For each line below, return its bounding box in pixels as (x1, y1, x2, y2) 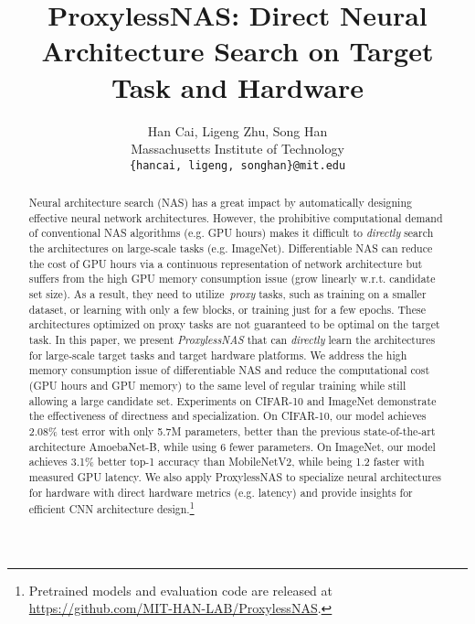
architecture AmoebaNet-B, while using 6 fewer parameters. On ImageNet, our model (28, 438, 436, 454)
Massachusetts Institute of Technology (131, 139, 344, 158)
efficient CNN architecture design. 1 (28, 499, 195, 517)
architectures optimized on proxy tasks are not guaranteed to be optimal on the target (28, 317, 440, 332)
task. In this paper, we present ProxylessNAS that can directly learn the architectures (28, 332, 436, 348)
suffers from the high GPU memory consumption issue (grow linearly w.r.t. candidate (28, 271, 436, 286)
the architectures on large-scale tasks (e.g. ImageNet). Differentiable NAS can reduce (28, 241, 433, 256)
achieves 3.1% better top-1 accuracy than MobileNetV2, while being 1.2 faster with (28, 454, 425, 469)
